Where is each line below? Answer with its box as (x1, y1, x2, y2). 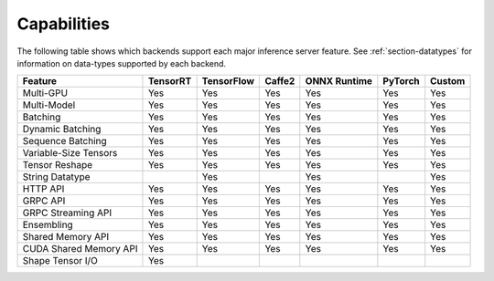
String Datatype (22, 171, 91, 183)
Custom (430, 75, 466, 88)
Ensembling (22, 219, 73, 232)
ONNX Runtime (305, 75, 373, 88)
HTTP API (22, 182, 65, 195)
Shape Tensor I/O (22, 255, 98, 267)
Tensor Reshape (22, 159, 93, 172)
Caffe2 (264, 75, 295, 88)
